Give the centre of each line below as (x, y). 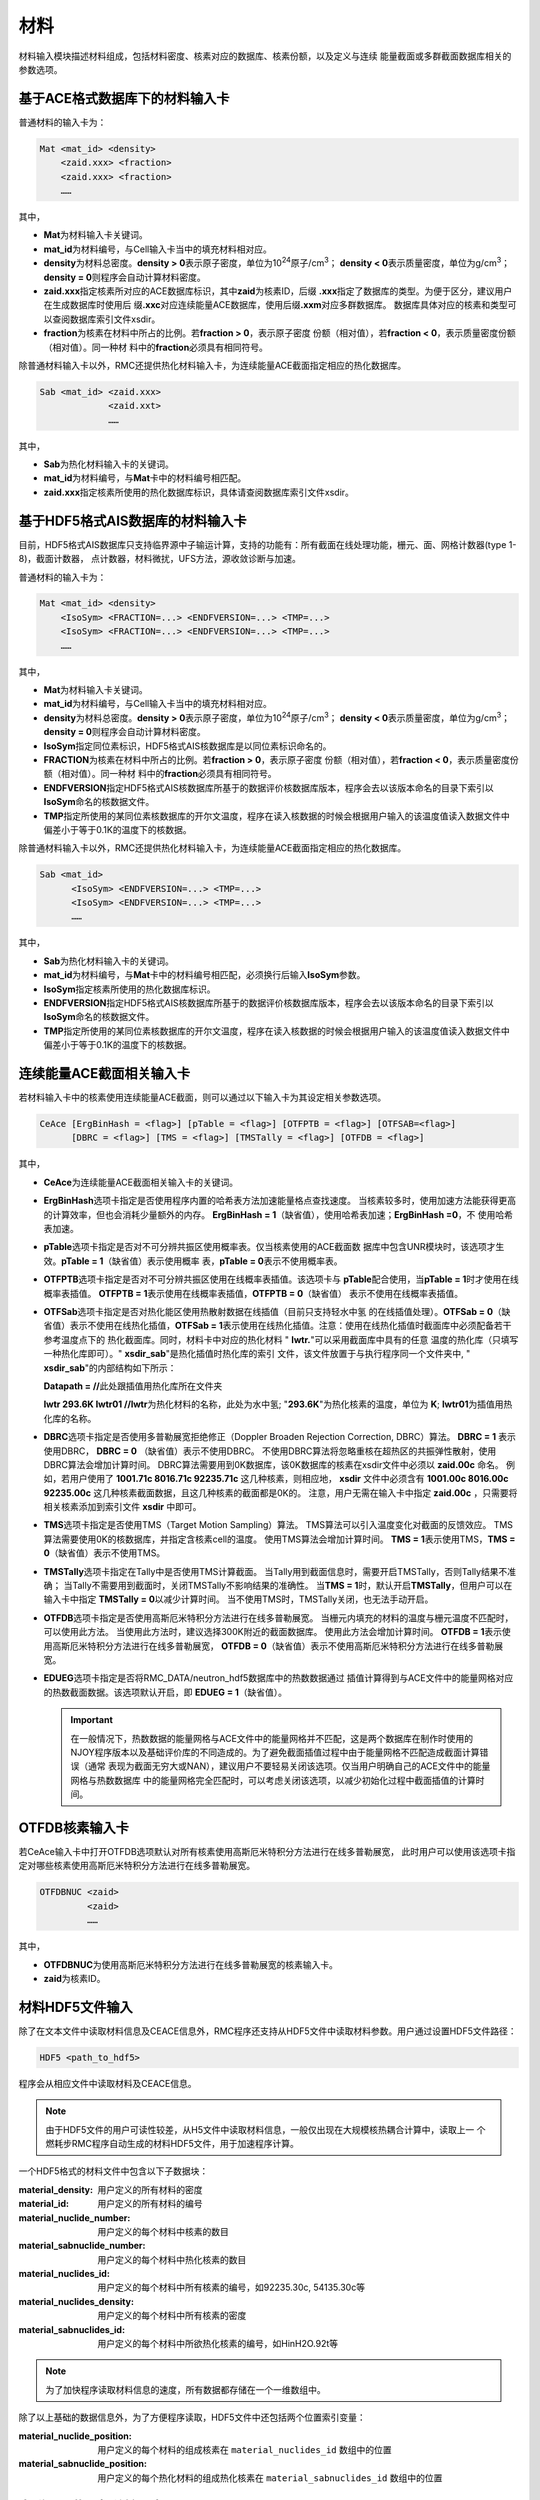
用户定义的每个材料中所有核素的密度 (172, 2316)
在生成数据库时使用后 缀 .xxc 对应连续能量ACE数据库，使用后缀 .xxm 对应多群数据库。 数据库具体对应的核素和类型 (276, 305)
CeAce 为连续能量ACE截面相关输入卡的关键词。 (141, 1182)
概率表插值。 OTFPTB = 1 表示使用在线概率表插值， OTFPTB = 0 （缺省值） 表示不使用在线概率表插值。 (253, 1293)
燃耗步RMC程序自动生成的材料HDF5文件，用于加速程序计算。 (172, 2143)
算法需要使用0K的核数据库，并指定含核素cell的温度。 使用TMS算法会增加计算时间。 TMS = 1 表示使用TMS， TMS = (279, 1539)
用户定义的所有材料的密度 (150, 2189)
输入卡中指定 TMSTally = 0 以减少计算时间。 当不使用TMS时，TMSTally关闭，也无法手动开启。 (238, 1599)
